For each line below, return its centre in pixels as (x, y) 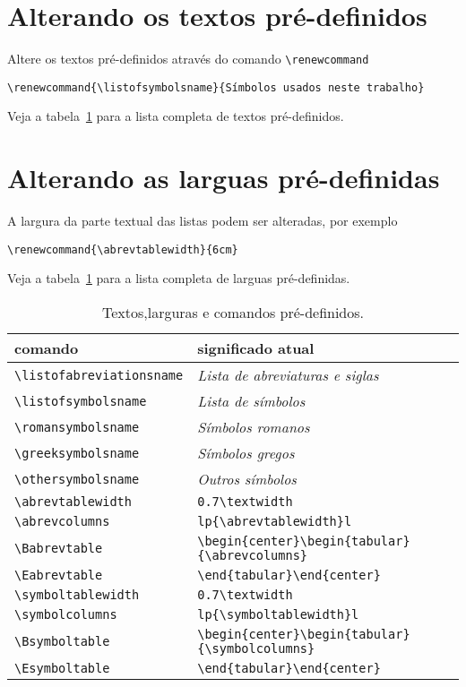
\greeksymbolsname (77, 453)
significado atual (256, 348)
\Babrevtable (59, 548)
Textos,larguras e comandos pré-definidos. (233, 312)
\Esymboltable (62, 668)
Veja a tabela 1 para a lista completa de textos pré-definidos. (176, 116)
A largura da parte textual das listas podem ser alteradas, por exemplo (203, 221)
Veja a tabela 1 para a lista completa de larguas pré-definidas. (179, 278)
